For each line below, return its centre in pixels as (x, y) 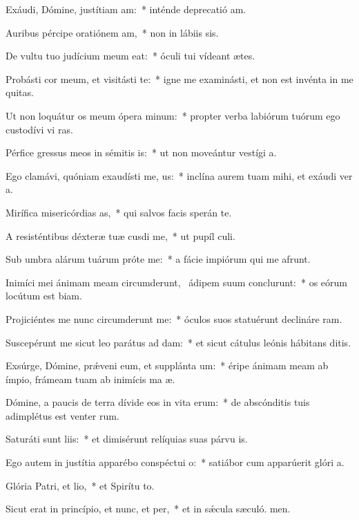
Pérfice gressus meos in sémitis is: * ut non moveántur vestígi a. (141, 152)
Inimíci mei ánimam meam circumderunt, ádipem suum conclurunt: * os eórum (176, 282)
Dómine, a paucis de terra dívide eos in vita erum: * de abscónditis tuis (158, 402)
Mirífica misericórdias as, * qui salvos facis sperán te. (119, 212)
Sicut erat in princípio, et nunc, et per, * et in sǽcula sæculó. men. (148, 509)
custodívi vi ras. (39, 129)
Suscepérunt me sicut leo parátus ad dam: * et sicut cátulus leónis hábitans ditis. (178, 342)
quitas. (20, 92)
